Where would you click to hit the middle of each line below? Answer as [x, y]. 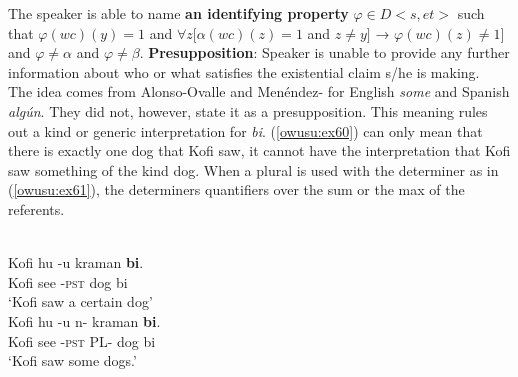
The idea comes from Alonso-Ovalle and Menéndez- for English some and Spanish [259, 91]
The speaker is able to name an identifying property [178, 13]
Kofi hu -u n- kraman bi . [84, 320]
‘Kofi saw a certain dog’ [80, 301]
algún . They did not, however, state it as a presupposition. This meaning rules [248, 110]
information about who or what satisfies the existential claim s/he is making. [244, 71]
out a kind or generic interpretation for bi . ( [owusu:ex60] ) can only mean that [245, 130]
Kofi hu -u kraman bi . [76, 262]
